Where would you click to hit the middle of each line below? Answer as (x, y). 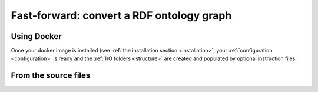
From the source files (51, 76)
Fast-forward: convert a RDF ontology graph (121, 15)
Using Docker (36, 36)
